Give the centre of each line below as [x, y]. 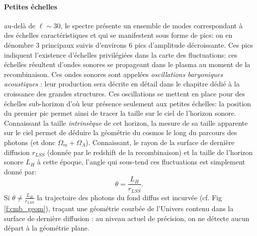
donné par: [20, 171]
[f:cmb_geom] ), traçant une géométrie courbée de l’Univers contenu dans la [119, 208]
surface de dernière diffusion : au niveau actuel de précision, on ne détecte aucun [127, 218]
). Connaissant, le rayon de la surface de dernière [160, 142]
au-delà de [20, 25]
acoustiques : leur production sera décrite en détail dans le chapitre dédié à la [122, 84]
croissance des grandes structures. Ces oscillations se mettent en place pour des [125, 93]
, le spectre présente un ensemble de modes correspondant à [151, 25]
